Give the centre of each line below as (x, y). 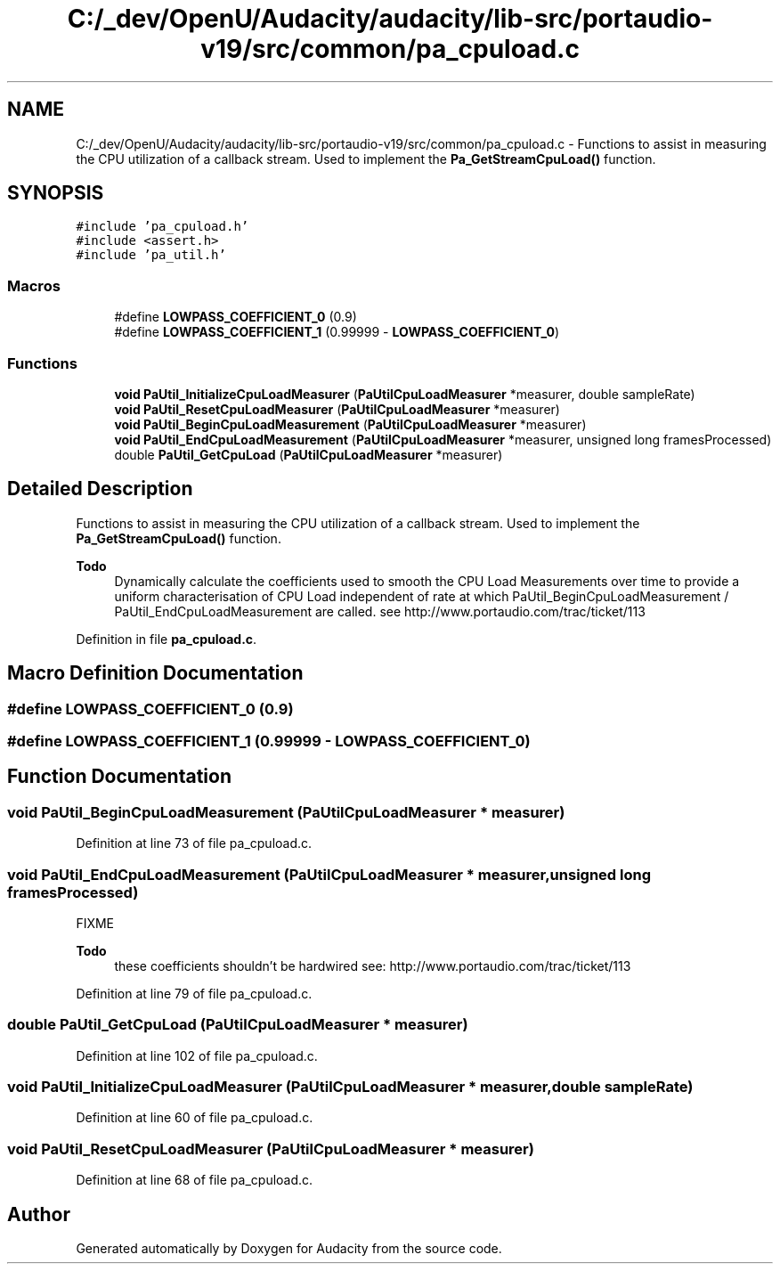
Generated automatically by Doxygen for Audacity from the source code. (289, 1249)
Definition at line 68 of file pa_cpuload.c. (195, 1180)
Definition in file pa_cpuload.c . (167, 639)
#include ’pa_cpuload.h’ (162, 227)
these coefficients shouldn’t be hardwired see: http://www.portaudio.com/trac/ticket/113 (373, 965)
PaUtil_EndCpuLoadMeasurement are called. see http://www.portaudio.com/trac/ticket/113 (380, 611)
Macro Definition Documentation (155, 673)
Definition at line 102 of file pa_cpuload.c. (197, 1055)
